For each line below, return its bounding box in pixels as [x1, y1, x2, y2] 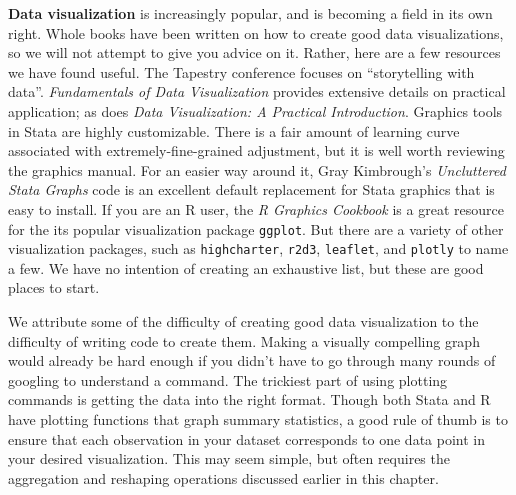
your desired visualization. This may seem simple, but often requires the [8, 448, 450, 469]
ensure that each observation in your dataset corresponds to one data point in [8, 428, 485, 449]
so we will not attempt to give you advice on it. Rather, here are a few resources [8, 42, 501, 63]
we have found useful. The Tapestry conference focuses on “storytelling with [8, 61, 475, 82]
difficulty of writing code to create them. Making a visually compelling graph [8, 330, 480, 351]
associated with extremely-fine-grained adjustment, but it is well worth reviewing [8, 140, 505, 161]
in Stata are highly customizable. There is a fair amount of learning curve [8, 120, 460, 141]
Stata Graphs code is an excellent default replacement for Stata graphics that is [8, 179, 495, 200]
